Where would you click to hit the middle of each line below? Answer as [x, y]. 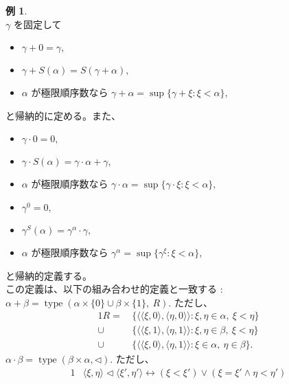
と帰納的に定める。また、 [63, 115]
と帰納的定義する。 [49, 275]
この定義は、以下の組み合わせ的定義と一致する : [114, 289]
